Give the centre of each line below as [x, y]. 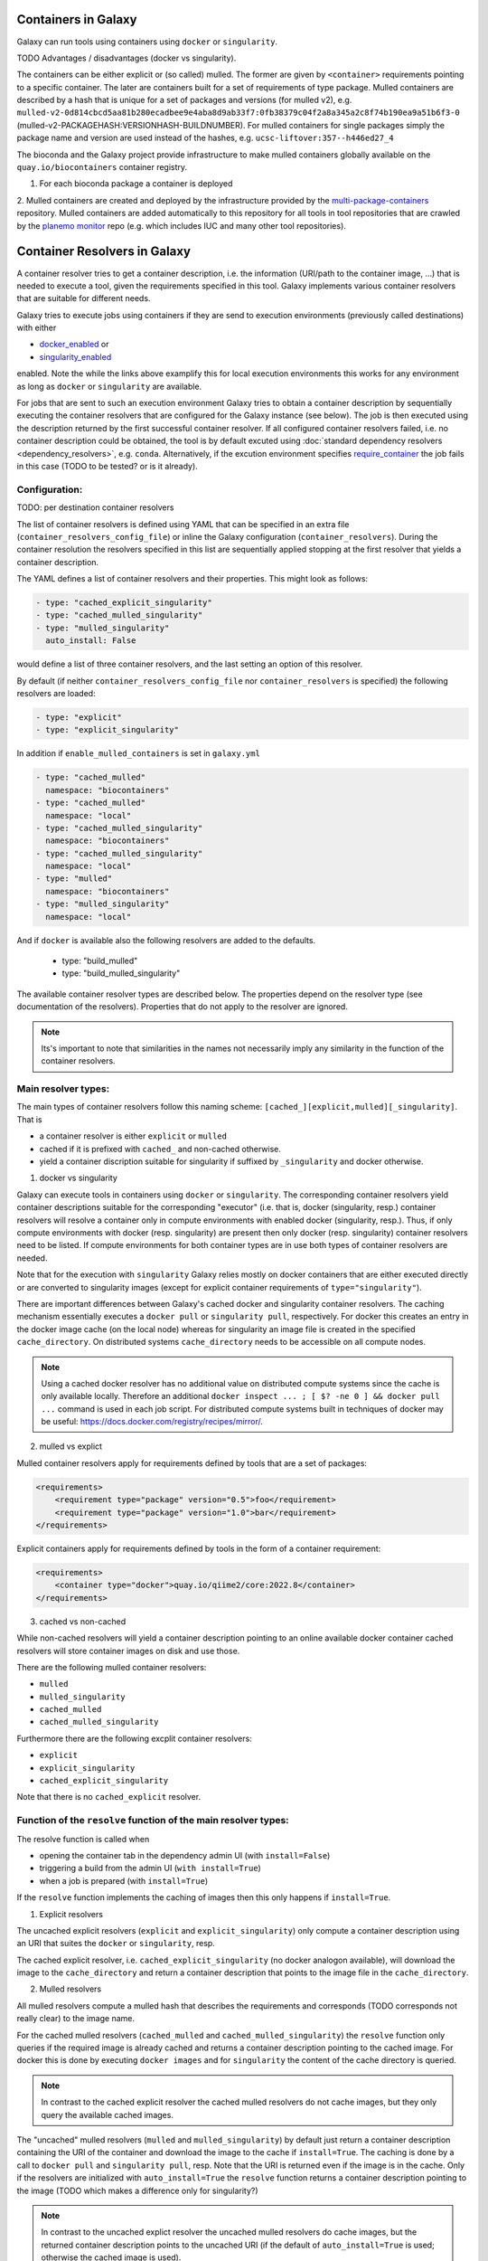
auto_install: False [91, 641]
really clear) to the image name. [76, 2019]
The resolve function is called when [83, 1839]
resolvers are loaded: [56, 693]
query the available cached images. [107, 2114]
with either [37, 328]
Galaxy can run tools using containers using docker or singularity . [147, 42]
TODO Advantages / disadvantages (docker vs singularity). [127, 58]
